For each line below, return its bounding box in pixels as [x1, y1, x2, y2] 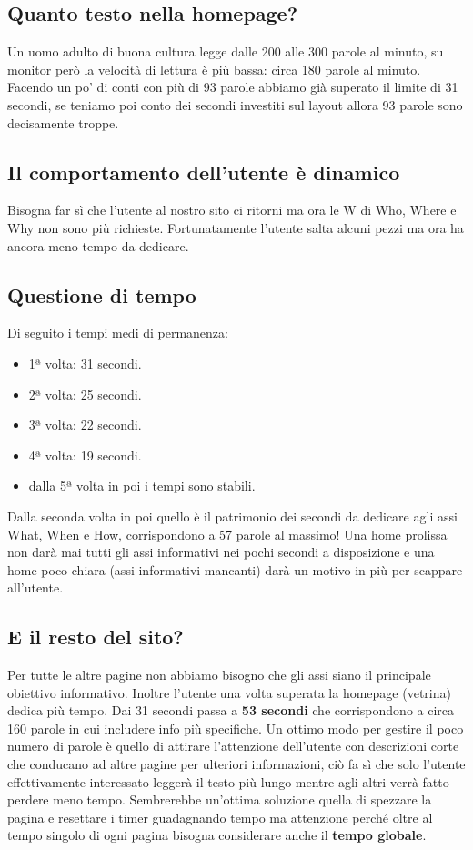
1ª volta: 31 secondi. [28, 353, 142, 372]
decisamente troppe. [7, 113, 119, 132]
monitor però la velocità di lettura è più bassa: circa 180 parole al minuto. [7, 59, 421, 78]
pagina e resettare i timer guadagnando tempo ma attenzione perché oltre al [7, 807, 433, 826]
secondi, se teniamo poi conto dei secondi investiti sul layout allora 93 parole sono [7, 95, 463, 114]
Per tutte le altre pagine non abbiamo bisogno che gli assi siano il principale [7, 665, 431, 684]
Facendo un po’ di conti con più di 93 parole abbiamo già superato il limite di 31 [7, 77, 458, 96]
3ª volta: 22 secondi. [28, 415, 142, 434]
